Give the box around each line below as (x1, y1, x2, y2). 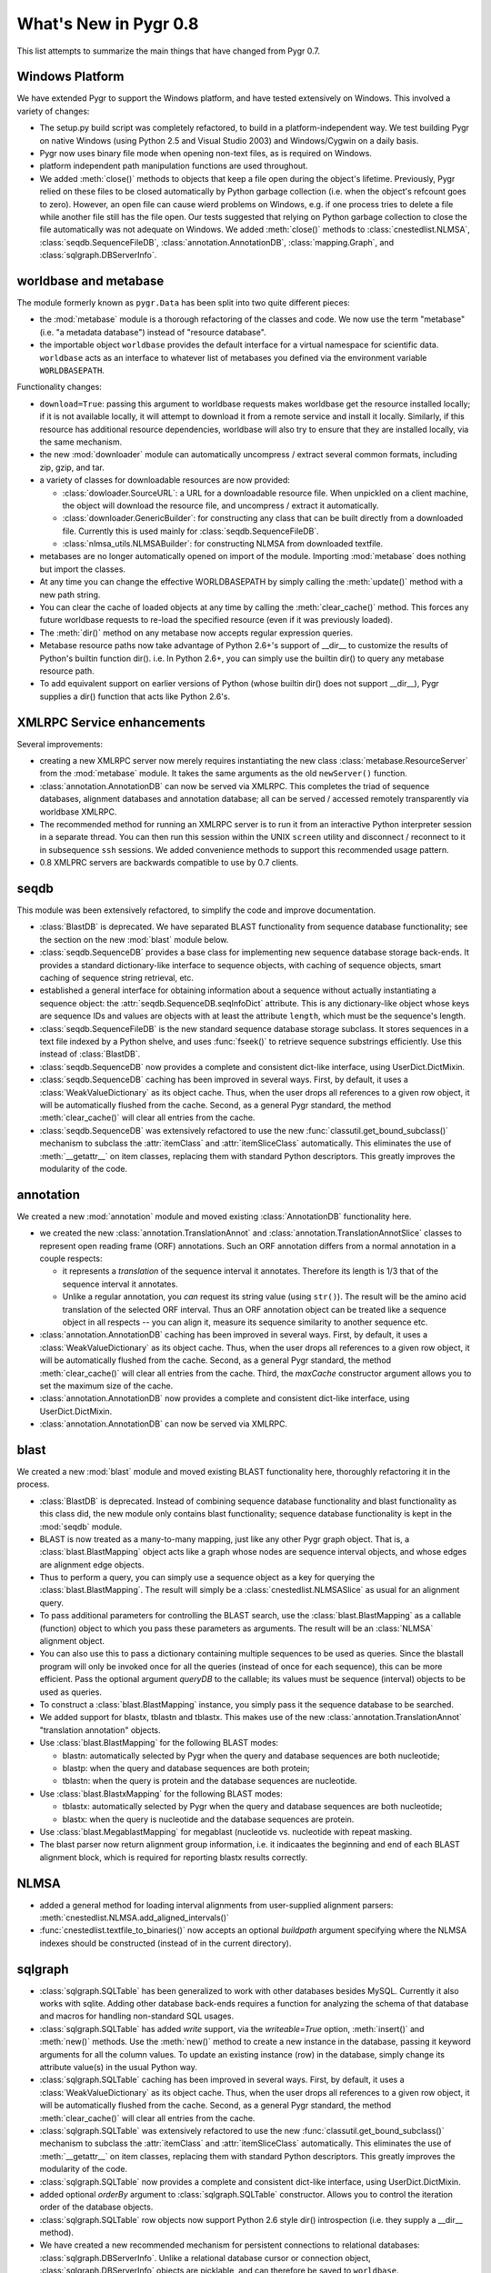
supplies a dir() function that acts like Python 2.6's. (39, 691, 231, 702)
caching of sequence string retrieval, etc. (39, 973, 195, 984)
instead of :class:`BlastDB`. (39, 1048, 141, 1059)
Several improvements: (16, 738, 104, 749)
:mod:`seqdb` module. (39, 1521, 123, 1532)
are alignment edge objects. (39, 1559, 145, 1570)
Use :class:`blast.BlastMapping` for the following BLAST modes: (39, 1737, 279, 1748)
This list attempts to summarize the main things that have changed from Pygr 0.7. (16, 45, 320, 56)
